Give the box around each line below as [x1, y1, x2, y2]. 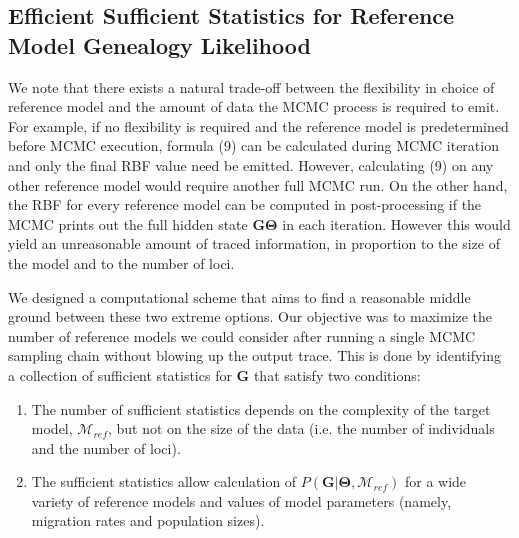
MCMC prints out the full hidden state [8, 213, 248, 234]
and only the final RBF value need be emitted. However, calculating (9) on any [8, 154, 494, 175]
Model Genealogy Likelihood [8, 29, 311, 60]
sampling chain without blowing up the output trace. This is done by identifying [8, 345, 502, 366]
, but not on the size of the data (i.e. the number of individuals [107, 418, 495, 439]
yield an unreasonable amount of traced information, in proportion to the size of [8, 233, 500, 254]
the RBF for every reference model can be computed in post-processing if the [8, 194, 482, 215]
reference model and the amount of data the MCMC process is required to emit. [8, 96, 500, 117]
